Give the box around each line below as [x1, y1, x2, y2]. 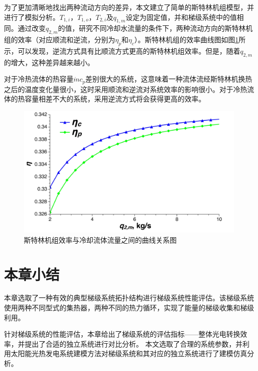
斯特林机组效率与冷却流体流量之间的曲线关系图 [24, 234, 177, 245]
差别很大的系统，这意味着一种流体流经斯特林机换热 [85, 74, 253, 84]
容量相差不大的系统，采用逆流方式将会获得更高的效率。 [24, 93, 205, 104]
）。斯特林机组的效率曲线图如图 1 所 [134, 34, 246, 45]
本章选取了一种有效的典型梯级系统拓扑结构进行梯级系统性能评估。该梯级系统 [4, 292, 254, 303]
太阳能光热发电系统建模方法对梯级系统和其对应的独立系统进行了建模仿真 [10, 348, 247, 359]
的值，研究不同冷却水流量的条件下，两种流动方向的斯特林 [58, 23, 246, 33]
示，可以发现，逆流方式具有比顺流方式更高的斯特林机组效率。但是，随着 [4, 45, 240, 56]
